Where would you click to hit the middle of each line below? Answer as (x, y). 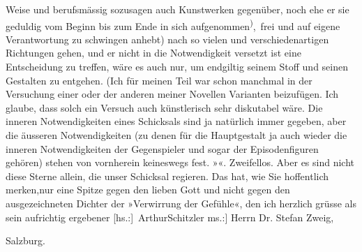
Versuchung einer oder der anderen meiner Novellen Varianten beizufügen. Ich (172, 94)
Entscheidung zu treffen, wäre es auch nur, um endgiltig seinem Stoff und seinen (177, 67)
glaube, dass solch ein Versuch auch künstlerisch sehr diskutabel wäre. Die (164, 107)
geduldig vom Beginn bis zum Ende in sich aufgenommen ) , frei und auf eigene (173, 24)
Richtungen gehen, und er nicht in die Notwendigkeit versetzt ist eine (153, 53)
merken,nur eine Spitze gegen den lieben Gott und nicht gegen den (148, 190)
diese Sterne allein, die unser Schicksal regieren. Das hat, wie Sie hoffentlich (167, 176)
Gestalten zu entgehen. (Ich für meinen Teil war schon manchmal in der (159, 80)
